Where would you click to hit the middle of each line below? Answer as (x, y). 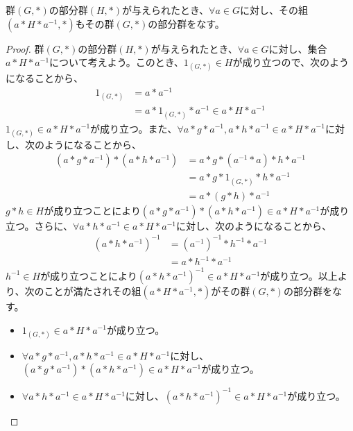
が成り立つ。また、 (134, 128)
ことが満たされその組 (93, 290)
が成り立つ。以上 (299, 275)
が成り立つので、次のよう (291, 62)
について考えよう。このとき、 (117, 62)
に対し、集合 (298, 48)
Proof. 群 (25, 48)
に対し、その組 (274, 10)
